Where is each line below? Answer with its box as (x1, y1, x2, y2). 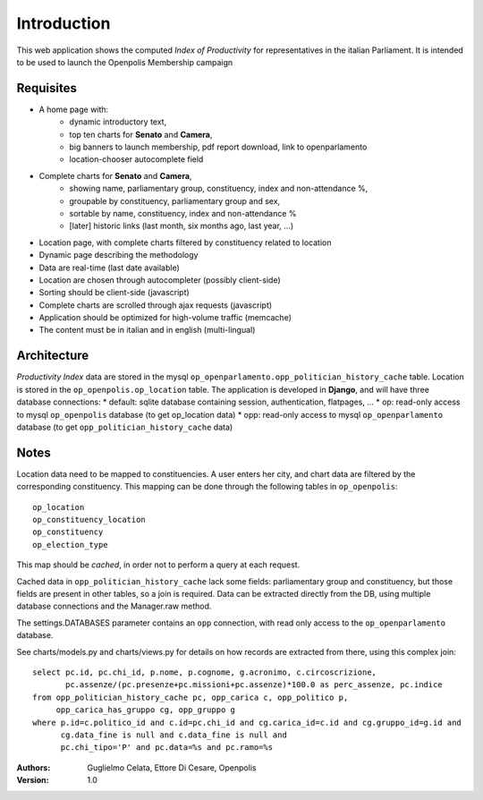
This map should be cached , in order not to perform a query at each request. (16, 559, 301, 570)
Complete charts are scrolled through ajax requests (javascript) (38, 300, 273, 311)
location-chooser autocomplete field (69, 154, 204, 165)
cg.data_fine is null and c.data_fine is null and (60, 729, 288, 740)
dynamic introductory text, (69, 116, 167, 127)
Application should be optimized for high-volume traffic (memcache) (38, 312, 292, 323)
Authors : (16, 762, 51, 773)
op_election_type (32, 540, 108, 549)
